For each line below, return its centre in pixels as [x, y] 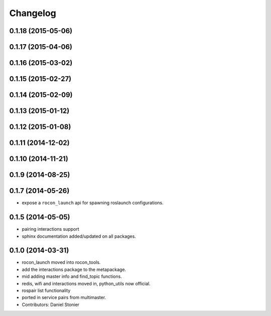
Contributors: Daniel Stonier [51, 304]
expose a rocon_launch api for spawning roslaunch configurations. [93, 203]
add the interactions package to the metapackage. [74, 269]
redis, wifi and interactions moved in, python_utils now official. [86, 283]
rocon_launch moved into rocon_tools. [61, 262]
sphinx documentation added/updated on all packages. [79, 236]
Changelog [33, 13]
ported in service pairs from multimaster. [64, 297]
